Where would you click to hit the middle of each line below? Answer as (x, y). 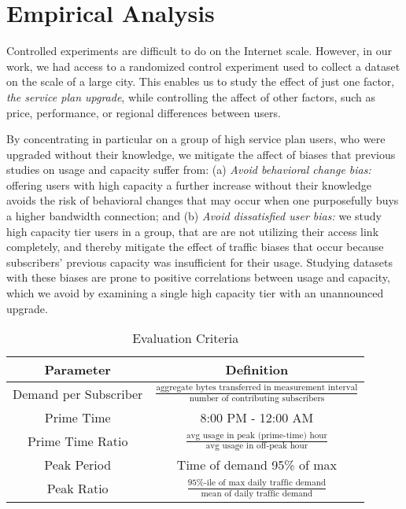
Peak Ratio (78, 489)
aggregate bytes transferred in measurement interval (257, 388)
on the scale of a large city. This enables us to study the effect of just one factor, (201, 81)
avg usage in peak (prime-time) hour (257, 435)
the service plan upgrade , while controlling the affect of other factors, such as (191, 96)
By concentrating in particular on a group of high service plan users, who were (196, 139)
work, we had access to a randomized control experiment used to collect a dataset (203, 66)
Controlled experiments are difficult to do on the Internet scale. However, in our (199, 51)
